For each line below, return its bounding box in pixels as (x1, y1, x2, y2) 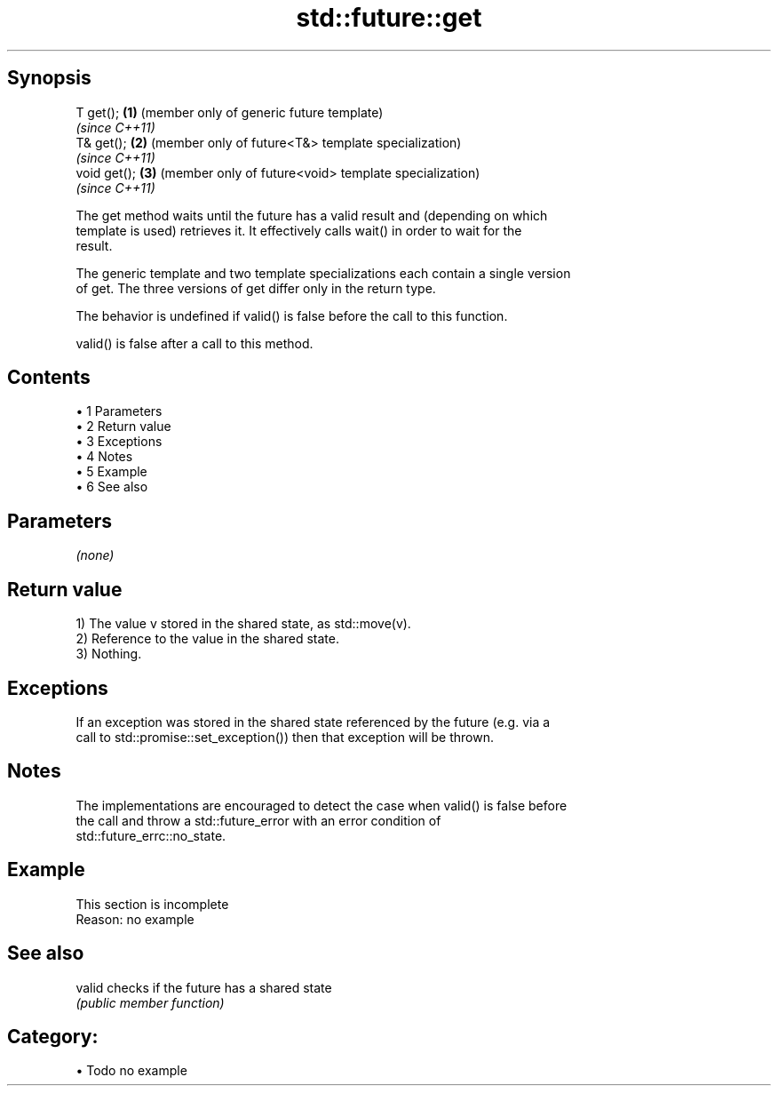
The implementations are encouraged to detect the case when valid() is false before (75, 797, 568, 813)
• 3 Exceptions (75, 434, 163, 450)
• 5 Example (75, 464, 147, 480)
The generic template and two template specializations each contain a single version (75, 265, 571, 281)
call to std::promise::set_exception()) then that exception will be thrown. (75, 729, 494, 745)
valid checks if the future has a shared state (75, 979, 332, 995)
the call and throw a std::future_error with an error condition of (75, 812, 441, 828)
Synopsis (7, 67, 91, 90)
